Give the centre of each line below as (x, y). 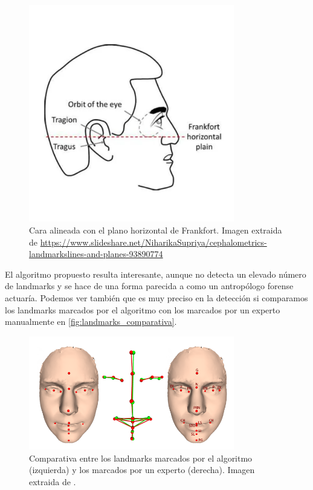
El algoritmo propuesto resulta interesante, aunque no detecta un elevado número (156, 274)
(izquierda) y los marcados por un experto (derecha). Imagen (142, 470)
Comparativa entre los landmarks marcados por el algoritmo (141, 458)
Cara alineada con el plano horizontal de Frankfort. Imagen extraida (156, 230)
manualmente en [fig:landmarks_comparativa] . (91, 322)
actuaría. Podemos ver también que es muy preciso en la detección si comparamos (156, 298)
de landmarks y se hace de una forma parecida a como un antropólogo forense (149, 286)
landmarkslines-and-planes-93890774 (96, 254)
